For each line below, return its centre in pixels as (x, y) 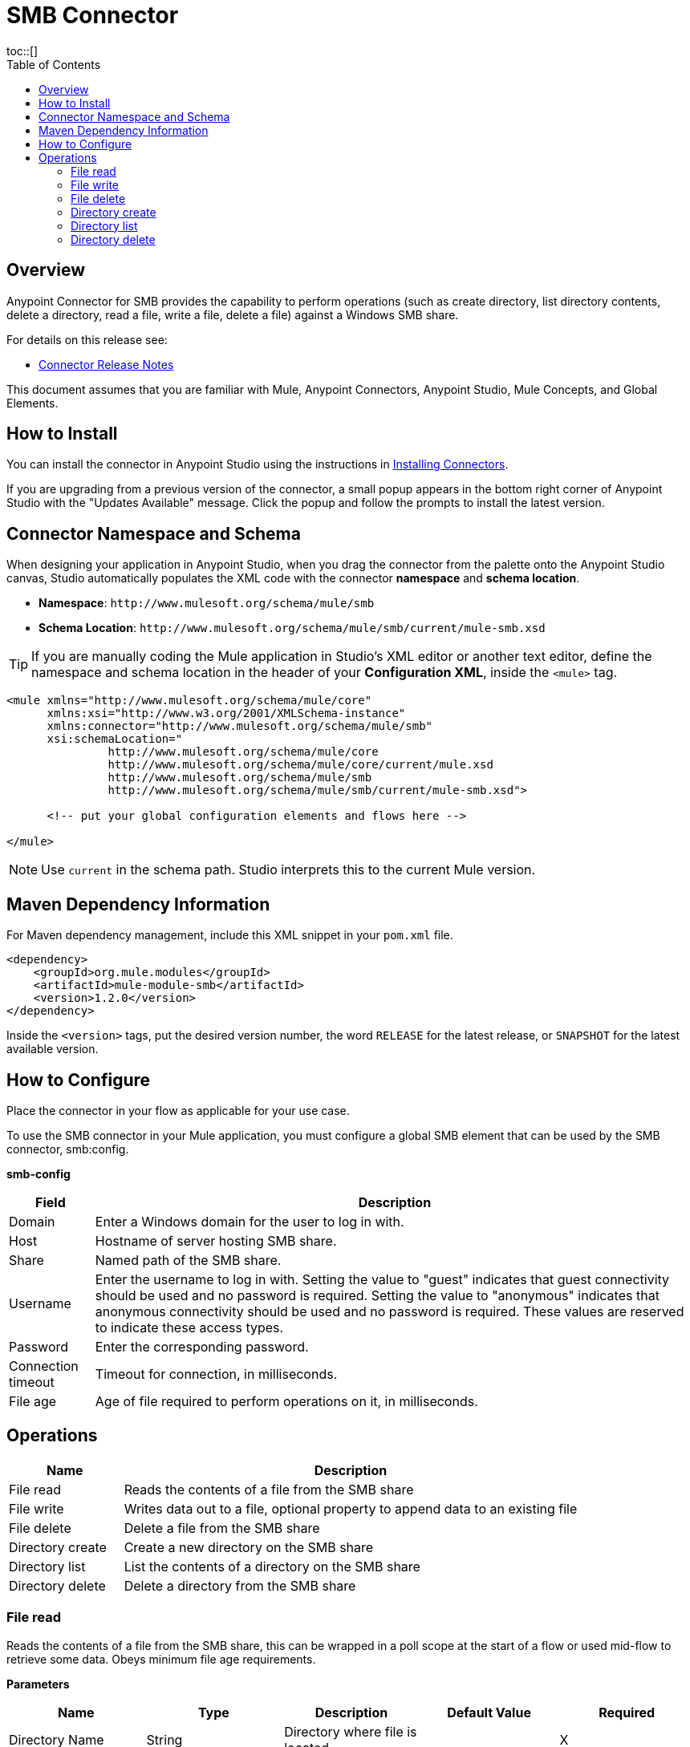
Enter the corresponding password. (202, 1346)
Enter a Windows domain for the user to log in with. (250, 1221)
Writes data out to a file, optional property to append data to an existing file (351, 1508)
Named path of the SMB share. (188, 1260)
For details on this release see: (87, 339)
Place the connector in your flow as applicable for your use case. (178, 1110)
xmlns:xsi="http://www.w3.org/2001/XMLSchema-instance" (226, 713)
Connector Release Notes (106, 364)
